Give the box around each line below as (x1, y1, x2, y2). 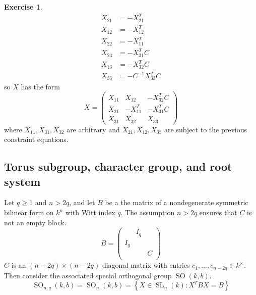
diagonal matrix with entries (102, 260, 190, 270)
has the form (21, 81, 60, 91)
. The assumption (120, 207, 175, 217)
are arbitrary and (67, 124, 120, 134)
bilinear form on (4, 207, 54, 217)
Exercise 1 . (4, 2, 42, 12)
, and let (69, 197, 95, 208)
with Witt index (65, 207, 115, 217)
